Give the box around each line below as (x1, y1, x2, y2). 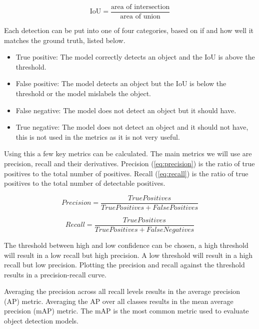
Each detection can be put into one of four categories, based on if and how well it (4, 25, 253, 36)
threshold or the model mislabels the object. (15, 88, 151, 99)
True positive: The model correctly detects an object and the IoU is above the (15, 52, 255, 62)
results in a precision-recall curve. (4, 269, 106, 279)
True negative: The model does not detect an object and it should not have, (15, 122, 248, 132)
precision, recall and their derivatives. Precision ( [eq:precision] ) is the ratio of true (4, 158, 255, 168)
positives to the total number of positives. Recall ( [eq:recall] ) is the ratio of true (4, 168, 248, 178)
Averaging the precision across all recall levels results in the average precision (4, 286, 240, 296)
